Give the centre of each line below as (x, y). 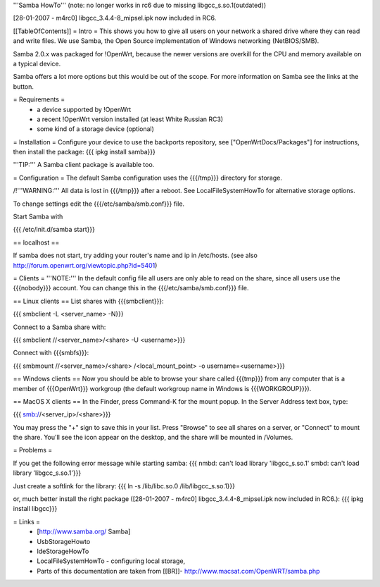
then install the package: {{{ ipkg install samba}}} (84, 152)
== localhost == (36, 242)
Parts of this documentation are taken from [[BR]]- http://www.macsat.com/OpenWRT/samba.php (178, 571)
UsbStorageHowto (64, 541)
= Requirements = (39, 99)
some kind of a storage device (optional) (96, 129)
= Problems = (33, 450)
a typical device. (37, 63)
